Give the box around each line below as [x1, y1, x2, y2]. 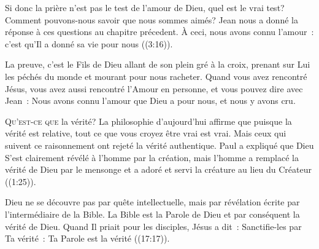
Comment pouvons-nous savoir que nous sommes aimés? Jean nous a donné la [5, 13, 298, 26]
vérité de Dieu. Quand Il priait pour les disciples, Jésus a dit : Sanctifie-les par [5, 219, 302, 232]
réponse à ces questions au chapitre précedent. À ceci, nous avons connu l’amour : [5, 25, 314, 38]
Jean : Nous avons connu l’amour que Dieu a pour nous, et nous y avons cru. [5, 94, 296, 107]
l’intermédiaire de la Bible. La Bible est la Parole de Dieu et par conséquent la [5, 207, 300, 220]
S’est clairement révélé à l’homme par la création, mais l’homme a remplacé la [5, 151, 299, 164]
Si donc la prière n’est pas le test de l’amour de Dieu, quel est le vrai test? [5, 1, 285, 14]
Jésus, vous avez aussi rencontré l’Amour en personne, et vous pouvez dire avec [5, 82, 303, 95]
